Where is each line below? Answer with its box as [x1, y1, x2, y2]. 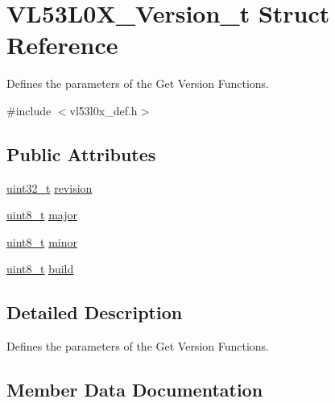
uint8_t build [6, 260, 74, 277]
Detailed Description [6, 300, 183, 325]
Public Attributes [6, 141, 156, 166]
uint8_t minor [6, 233, 77, 250]
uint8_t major [6, 206, 77, 223]
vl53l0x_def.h [69, 102, 138, 118]
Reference [6, 28, 118, 61]
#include [6, 102, 52, 118]
